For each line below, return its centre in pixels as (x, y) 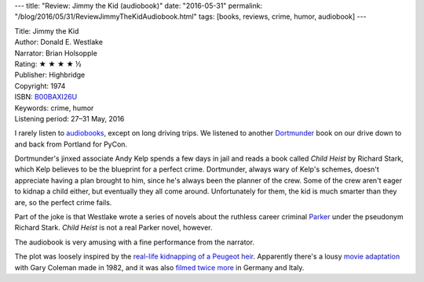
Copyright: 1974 (40, 85)
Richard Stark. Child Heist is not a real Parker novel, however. (113, 228)
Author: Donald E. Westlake (59, 42)
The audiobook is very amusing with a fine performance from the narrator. (135, 242)
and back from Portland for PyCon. (71, 144)
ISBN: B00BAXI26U (46, 97)
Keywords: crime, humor (54, 108)
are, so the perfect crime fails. (63, 202)
